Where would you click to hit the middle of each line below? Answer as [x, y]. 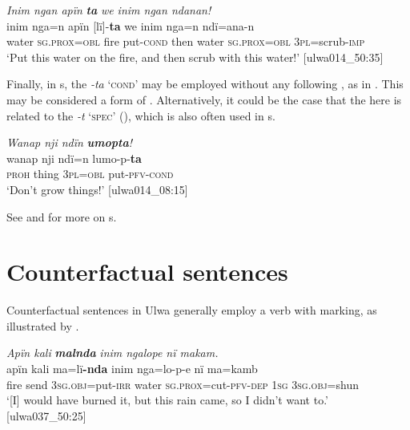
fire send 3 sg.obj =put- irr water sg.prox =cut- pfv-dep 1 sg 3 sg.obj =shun [183, 384]
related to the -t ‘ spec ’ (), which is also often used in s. [141, 115]
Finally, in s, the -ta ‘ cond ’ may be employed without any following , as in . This [205, 84]
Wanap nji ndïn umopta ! [70, 142]
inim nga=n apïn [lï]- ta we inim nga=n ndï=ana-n [131, 25]
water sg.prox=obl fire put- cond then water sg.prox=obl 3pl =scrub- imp [186, 41]
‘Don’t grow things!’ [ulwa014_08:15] [97, 189]
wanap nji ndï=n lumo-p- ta [74, 158]
